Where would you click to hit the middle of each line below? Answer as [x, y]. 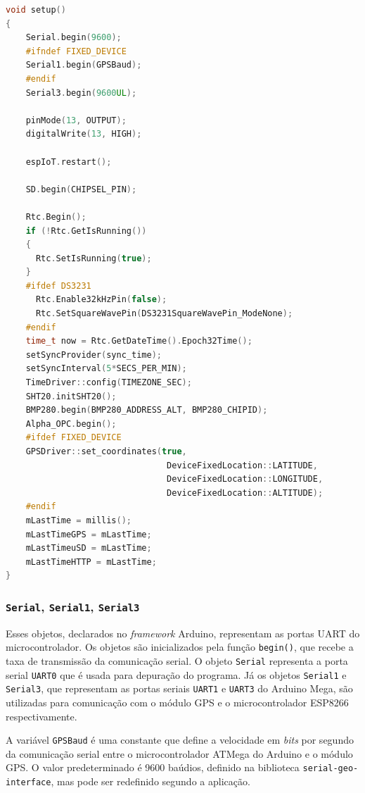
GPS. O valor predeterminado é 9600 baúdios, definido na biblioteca [153, 767]
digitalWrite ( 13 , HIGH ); [84, 134]
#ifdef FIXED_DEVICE [73, 438]
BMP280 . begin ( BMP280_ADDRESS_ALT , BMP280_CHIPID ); [147, 410]
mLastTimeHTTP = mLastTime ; [91, 562]
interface [28, 783]
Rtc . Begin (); [56, 217]
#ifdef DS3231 [58, 286]
